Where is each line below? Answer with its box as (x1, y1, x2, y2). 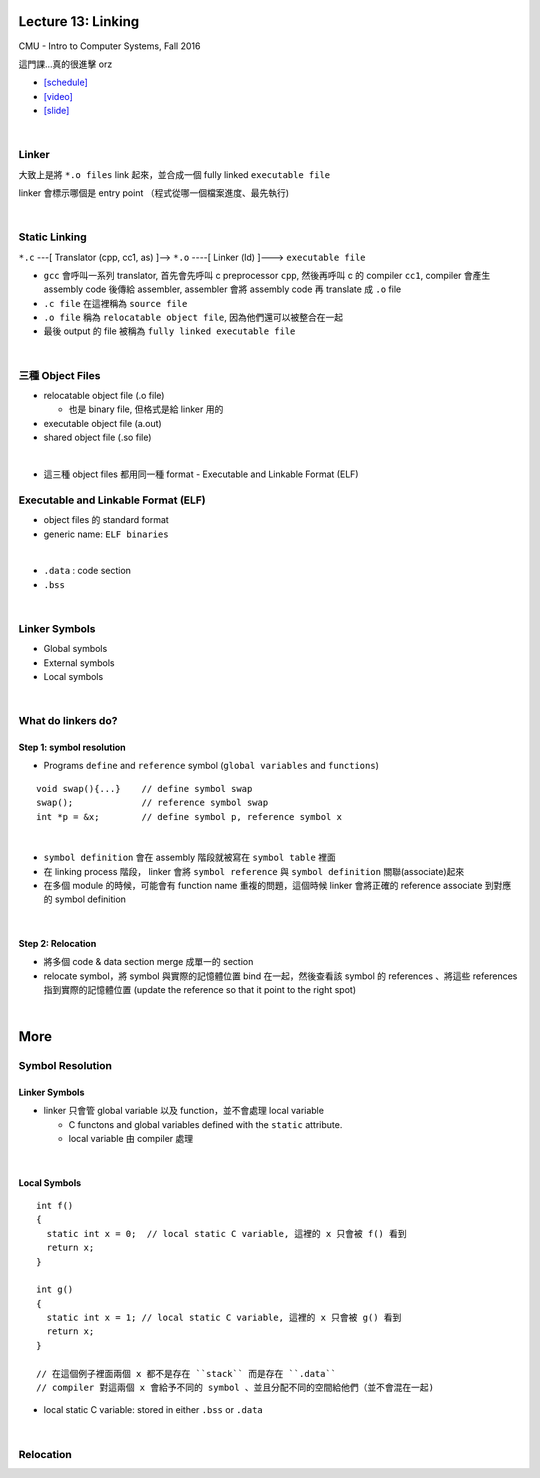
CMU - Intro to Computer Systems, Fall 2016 (18, 40, 201, 52)
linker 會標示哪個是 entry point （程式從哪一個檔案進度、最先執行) (18, 187, 290, 199)
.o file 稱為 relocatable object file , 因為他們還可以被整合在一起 (43, 311, 344, 324)
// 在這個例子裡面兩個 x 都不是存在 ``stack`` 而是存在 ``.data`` (36, 1368, 337, 1379)
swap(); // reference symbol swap (36, 797, 269, 809)
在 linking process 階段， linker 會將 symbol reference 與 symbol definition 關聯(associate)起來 (43, 865, 465, 877)
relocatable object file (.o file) (43, 390, 165, 402)
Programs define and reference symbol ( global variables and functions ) (43, 760, 380, 772)
